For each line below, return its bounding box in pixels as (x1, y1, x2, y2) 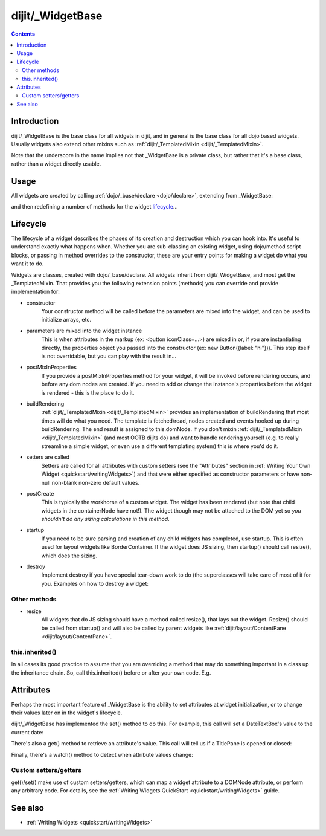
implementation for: (11, 288, 60, 296)
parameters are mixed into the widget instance (26, 327, 142, 334)
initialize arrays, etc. (41, 316, 92, 323)
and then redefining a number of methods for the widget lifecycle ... (11, 203, 178, 210)
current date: (11, 728, 43, 736)
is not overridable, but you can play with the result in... (41, 352, 177, 360)
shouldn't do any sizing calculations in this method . (41, 516, 170, 523)
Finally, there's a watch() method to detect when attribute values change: (11, 751, 193, 758)
